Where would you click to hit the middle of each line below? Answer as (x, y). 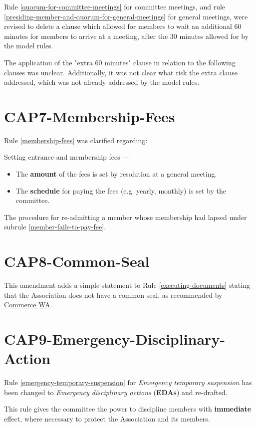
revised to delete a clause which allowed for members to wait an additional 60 (123, 26)
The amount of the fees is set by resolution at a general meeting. (116, 174)
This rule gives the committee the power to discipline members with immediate (128, 409)
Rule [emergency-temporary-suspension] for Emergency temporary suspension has (128, 382)
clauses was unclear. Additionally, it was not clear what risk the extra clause (121, 72)
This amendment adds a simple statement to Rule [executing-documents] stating (127, 285)
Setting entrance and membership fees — (67, 157)
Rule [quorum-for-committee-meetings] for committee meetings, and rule (115, 6)
